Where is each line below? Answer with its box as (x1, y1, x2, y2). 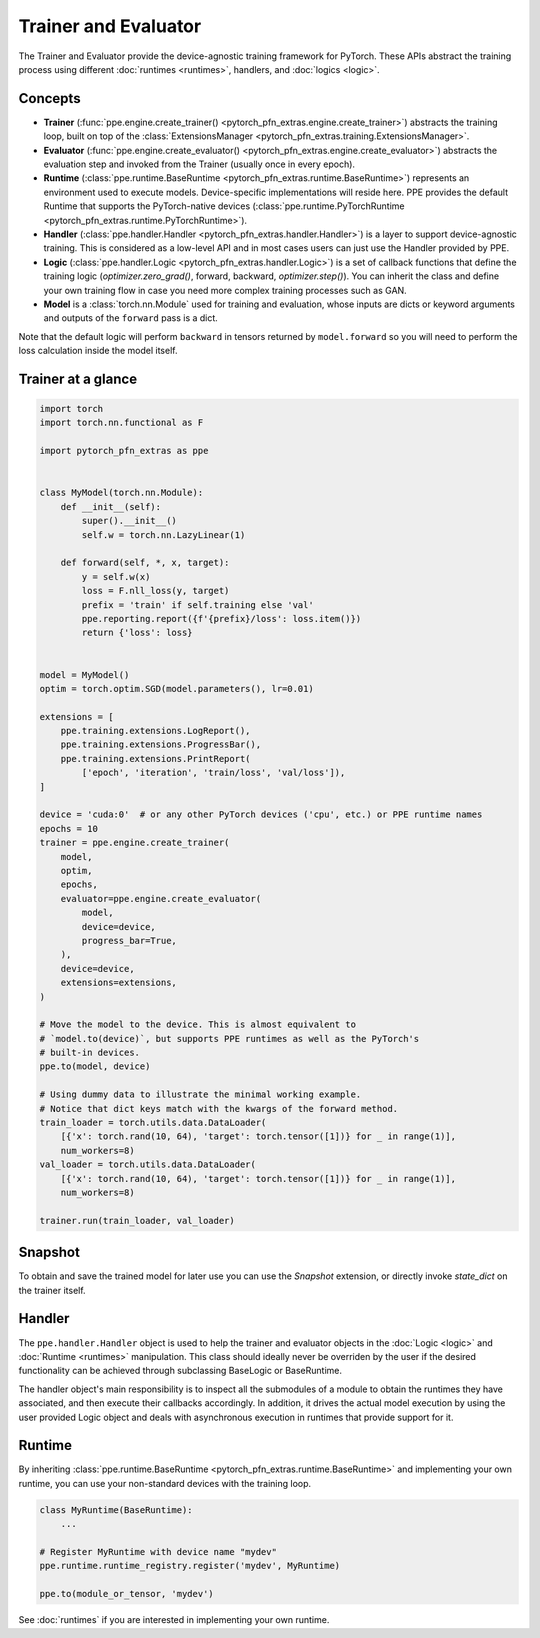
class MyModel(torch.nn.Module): (39, 487, 204, 499)
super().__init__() (81, 515, 177, 527)
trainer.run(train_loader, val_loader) (39, 1215, 235, 1226)
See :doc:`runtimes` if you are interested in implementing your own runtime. (18, 1614, 330, 1626)
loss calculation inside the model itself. (18, 345, 178, 357)
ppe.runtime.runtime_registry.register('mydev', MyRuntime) (39, 1560, 341, 1572)
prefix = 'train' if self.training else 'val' (81, 599, 314, 610)
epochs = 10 (39, 823, 99, 834)
